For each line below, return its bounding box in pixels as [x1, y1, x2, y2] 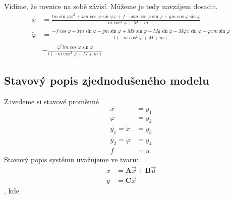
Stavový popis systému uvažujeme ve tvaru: [4, 154, 139, 165]
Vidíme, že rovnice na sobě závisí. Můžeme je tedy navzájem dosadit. [4, 1, 218, 11]
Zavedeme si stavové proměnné [4, 96, 99, 106]
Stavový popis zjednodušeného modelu [4, 73, 209, 88]
